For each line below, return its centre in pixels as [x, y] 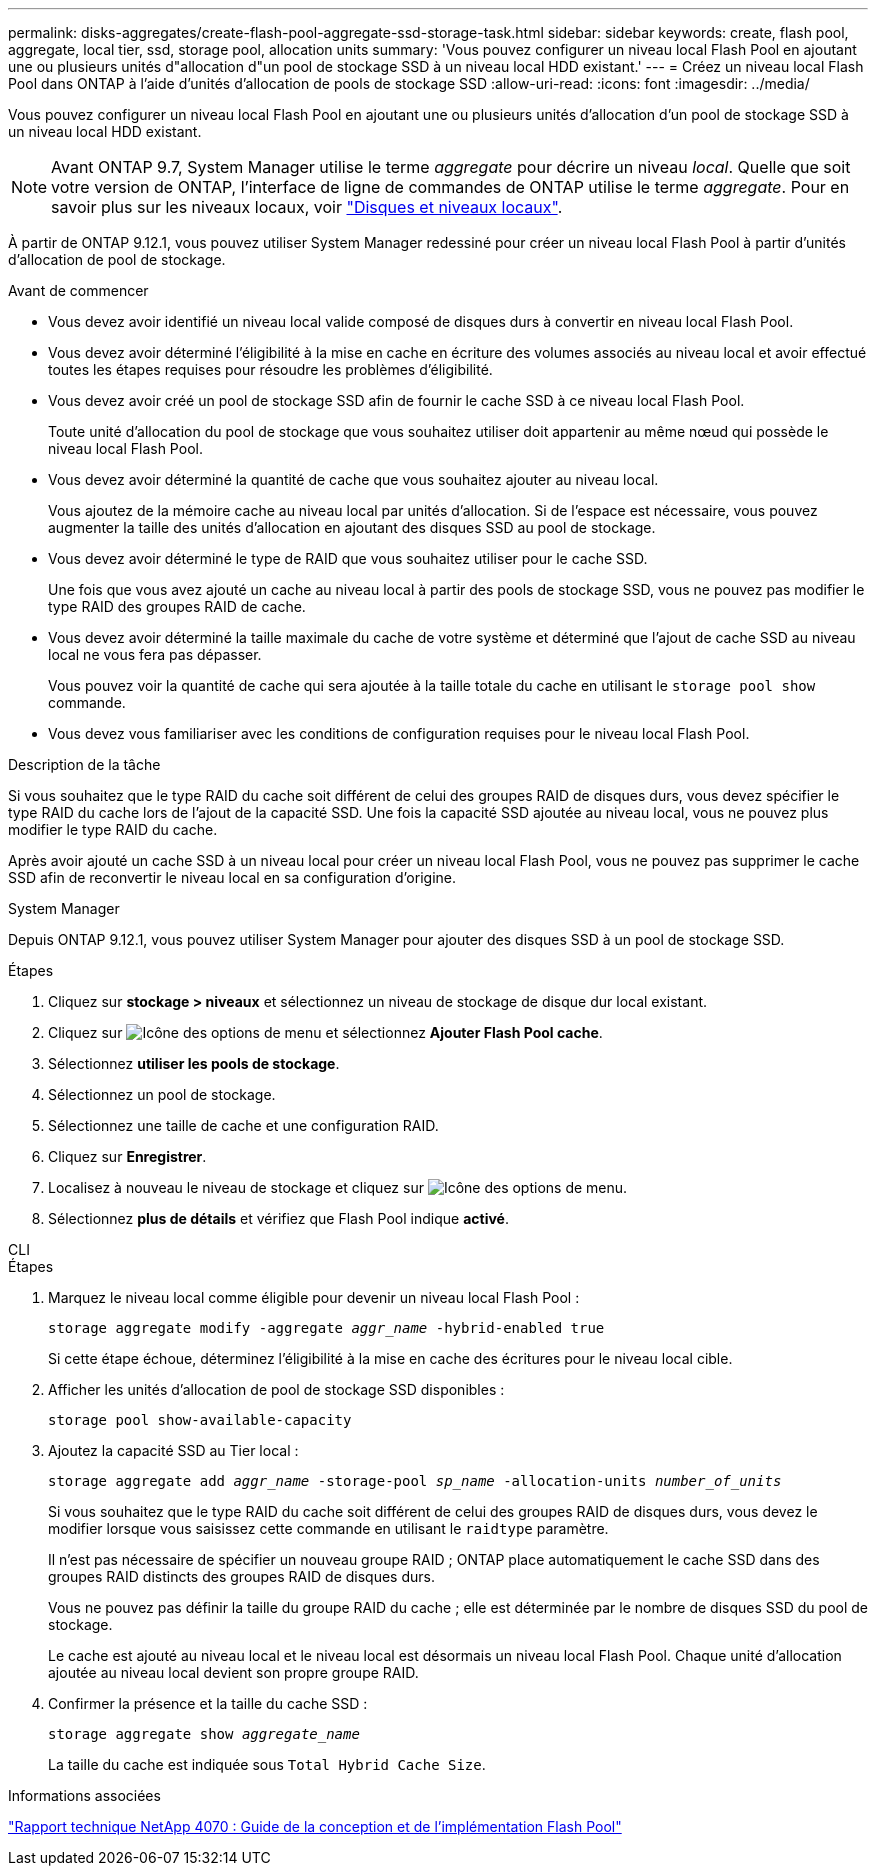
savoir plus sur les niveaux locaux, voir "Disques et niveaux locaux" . [307, 207]
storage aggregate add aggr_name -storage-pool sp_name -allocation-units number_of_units [415, 1481]
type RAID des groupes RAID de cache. [177, 606]
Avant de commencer [78, 290]
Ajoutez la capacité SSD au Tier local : [173, 1450]
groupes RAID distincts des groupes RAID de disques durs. [241, 1576]
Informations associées [84, 1795]
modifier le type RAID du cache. [113, 829]
